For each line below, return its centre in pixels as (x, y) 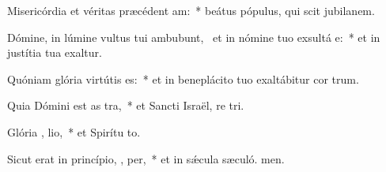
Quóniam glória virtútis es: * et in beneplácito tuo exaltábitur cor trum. (183, 79)
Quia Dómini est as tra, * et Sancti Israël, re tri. (126, 105)
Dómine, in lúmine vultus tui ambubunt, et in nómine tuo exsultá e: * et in (194, 37)
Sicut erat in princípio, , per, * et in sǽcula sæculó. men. (146, 158)
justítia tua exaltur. (55, 52)
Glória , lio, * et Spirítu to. (74, 131)
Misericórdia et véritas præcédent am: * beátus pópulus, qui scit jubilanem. (191, 10)
